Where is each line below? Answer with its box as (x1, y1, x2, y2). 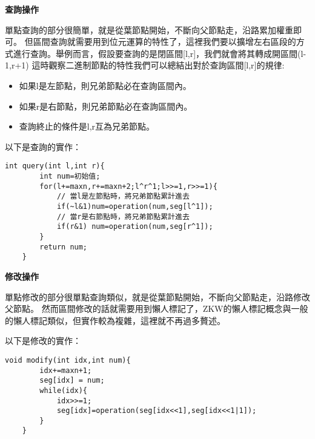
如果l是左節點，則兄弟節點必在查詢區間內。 (19, 79, 191, 91)
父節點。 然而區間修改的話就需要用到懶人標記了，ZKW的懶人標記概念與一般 (5, 302, 308, 315)
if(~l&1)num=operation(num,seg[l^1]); (56, 202, 213, 211)
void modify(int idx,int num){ (5, 355, 131, 365)
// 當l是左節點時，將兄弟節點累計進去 (56, 192, 190, 201)
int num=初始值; (39, 172, 101, 180)
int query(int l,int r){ (5, 162, 105, 171)
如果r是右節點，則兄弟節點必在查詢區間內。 (19, 99, 193, 112)
